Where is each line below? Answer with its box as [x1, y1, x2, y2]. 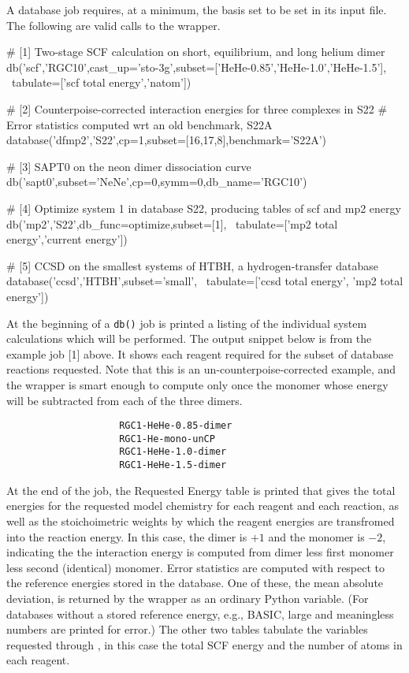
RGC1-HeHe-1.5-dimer [119, 459, 227, 471]
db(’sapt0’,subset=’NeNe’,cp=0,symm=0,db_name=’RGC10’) [6, 173, 307, 190]
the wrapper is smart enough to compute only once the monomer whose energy [6, 376, 389, 392]
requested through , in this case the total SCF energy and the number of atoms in [6, 636, 403, 653]
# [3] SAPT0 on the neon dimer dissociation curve [6, 158, 251, 174]
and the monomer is [268, 528, 365, 545]
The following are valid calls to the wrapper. [6, 17, 221, 33]
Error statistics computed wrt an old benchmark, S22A [6, 116, 273, 132]
